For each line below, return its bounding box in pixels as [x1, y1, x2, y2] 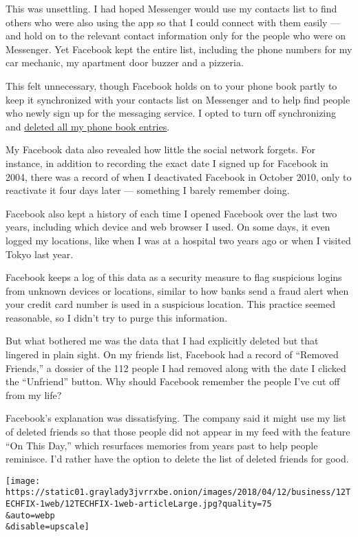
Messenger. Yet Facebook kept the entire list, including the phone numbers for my [6, 41, 352, 56]
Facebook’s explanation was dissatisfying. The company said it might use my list [6, 411, 346, 425]
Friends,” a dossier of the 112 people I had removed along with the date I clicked [6, 360, 346, 375]
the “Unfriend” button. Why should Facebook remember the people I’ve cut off [6, 374, 340, 389]
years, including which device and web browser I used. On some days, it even [6, 219, 330, 234]
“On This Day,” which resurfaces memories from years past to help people [6, 438, 318, 452]
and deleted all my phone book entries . [6, 119, 170, 133]
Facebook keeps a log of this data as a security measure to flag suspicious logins [6, 270, 342, 284]
